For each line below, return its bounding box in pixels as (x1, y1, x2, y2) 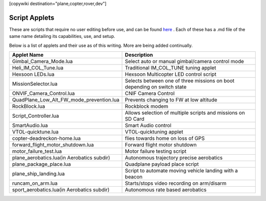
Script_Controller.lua (12, 112, 59, 119)
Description (125, 52, 153, 59)
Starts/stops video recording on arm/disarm (125, 180, 227, 187)
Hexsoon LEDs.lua (12, 71, 55, 78)
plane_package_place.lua (12, 161, 71, 167)
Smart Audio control (125, 122, 172, 129)
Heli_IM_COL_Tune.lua (12, 65, 64, 71)
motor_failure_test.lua (12, 148, 62, 155)
